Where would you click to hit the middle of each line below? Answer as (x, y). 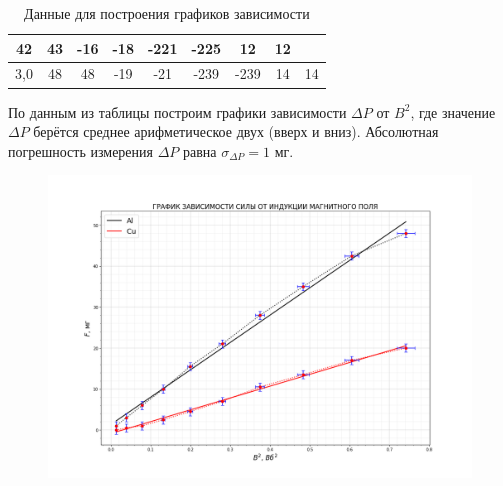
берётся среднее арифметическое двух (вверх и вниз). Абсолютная (236, 131)
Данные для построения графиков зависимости (167, 13)
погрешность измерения (80, 150)
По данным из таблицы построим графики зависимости (177, 111)
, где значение (453, 111)
